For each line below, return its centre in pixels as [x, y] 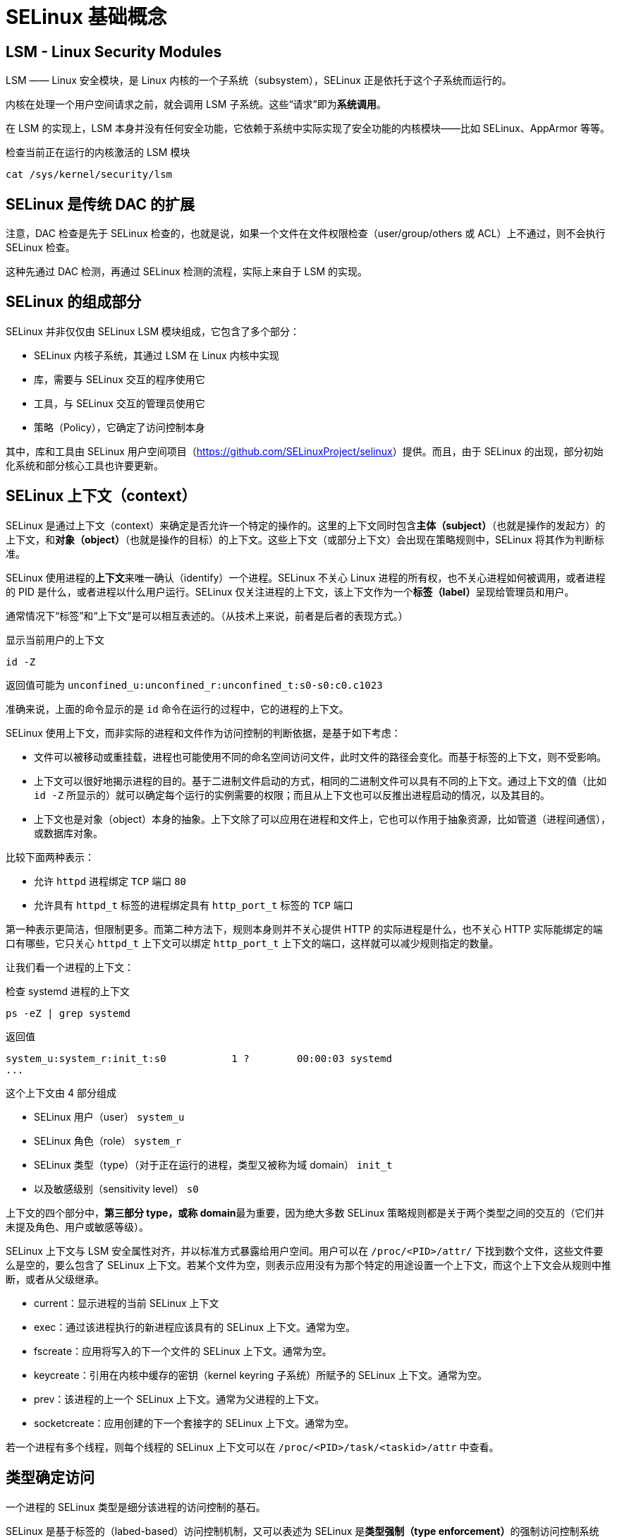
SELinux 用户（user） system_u [109, 1116]
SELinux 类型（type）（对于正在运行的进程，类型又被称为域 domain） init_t [213, 1164]
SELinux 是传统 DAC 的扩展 [100, 204]
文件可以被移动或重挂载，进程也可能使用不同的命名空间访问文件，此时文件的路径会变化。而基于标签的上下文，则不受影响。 [320, 757]
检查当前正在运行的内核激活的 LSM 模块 [98, 152]
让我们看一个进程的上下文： [70, 967]
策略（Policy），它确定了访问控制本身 [120, 427]
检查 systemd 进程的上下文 [68, 991]
